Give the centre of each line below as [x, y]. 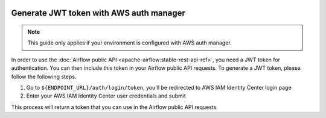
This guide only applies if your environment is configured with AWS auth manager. [129, 43]
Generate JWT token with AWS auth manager [98, 13]
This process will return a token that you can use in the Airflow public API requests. [115, 107]
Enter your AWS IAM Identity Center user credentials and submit [106, 96]
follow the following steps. [44, 76]
